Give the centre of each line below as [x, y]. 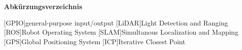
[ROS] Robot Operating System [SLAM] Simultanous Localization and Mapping [121, 32]
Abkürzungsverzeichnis [43, 6]
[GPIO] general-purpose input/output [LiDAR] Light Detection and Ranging [116, 22]
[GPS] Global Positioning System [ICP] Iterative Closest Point [95, 41]
